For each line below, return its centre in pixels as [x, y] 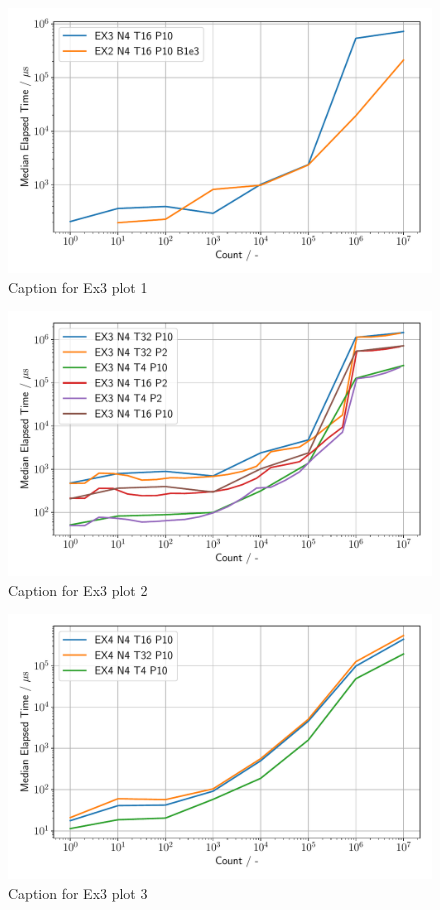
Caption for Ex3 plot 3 [78, 892]
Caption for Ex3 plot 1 [78, 286]
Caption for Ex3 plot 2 [78, 589]
